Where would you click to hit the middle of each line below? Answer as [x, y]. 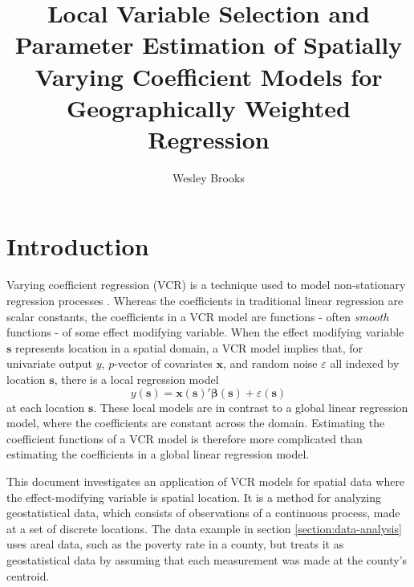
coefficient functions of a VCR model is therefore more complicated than [185, 438]
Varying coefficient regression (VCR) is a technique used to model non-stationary [206, 285]
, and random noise [270, 363]
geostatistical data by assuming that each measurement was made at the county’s [207, 559]
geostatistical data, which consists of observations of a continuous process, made [203, 513]
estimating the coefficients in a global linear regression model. [158, 454]
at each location [46, 407]
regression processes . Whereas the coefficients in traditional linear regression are [205, 300]
